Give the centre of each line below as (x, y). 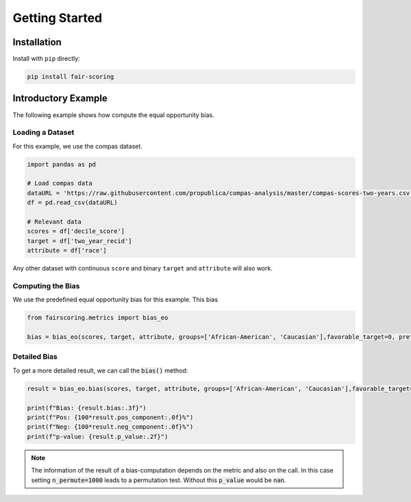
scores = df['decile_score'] (76, 231)
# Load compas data (60, 184)
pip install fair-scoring (71, 77)
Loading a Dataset (43, 132)
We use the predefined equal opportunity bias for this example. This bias (115, 300)
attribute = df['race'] (67, 251)
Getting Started (58, 18)
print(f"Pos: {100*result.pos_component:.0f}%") (110, 417)
